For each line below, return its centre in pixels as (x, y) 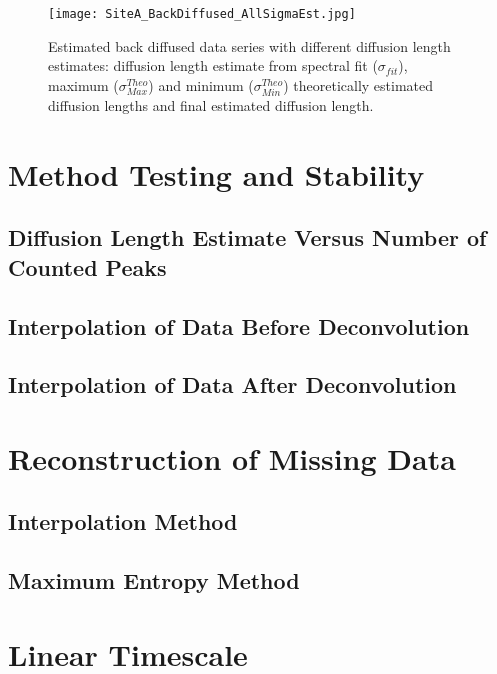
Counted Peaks (87, 266)
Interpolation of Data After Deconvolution (232, 384)
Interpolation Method (123, 521)
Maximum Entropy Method (154, 580)
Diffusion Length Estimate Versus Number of (247, 237)
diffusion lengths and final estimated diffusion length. (211, 105)
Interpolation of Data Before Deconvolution (239, 325)
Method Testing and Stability (216, 173)
